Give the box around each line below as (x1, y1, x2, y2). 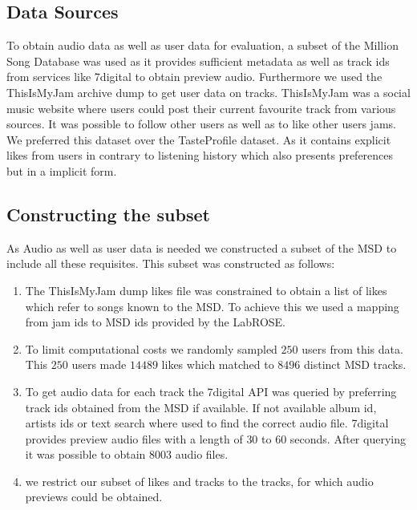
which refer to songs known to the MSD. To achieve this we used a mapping (25, 297, 399, 314)
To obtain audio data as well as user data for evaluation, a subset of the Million (6, 37, 399, 54)
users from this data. (302, 340, 403, 357)
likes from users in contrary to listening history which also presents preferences (6, 147, 394, 164)
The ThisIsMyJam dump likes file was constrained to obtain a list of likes (25, 281, 387, 298)
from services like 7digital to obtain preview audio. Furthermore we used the (6, 68, 383, 85)
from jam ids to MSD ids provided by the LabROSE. (25, 314, 286, 330)
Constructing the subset (6, 201, 210, 226)
